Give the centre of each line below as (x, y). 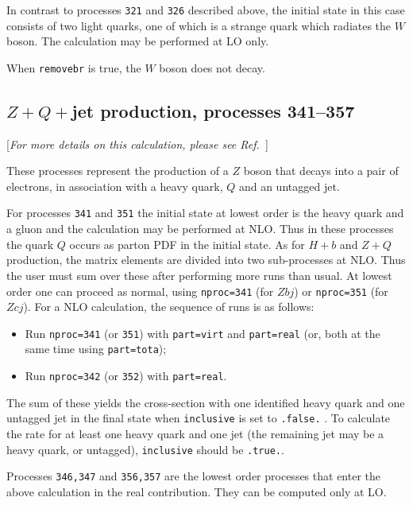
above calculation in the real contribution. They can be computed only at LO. (197, 491)
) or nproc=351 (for (341, 291)
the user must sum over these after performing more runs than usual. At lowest (199, 275)
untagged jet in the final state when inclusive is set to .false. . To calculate (199, 418)
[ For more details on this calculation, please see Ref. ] (137, 144)
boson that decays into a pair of (321, 171)
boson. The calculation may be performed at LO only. (138, 41)
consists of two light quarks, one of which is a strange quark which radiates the (199, 25)
